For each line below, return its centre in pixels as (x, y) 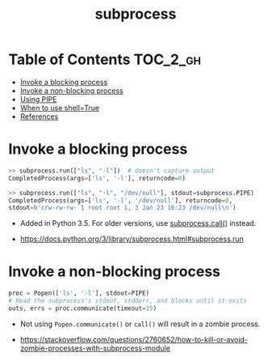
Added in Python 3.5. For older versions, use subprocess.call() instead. (138, 223)
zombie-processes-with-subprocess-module (95, 348)
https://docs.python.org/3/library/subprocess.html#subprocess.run (132, 239)
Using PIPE (38, 99)
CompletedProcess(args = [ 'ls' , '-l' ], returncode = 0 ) (97, 178)
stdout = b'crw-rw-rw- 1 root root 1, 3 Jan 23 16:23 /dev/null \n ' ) (122, 208)
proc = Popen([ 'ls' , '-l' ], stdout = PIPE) (79, 293)
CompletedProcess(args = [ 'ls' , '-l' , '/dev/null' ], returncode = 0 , (120, 200)
